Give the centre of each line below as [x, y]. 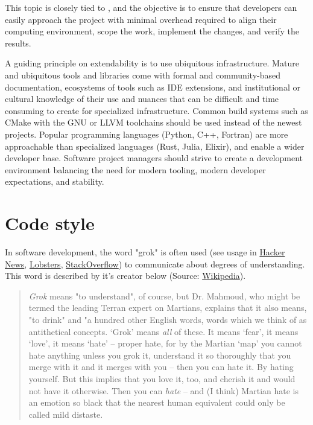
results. [18, 43]
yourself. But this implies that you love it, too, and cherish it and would [162, 378]
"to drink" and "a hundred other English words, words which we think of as [168, 319]
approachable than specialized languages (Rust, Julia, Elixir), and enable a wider [155, 146]
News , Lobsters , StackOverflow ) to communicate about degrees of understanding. [155, 264]
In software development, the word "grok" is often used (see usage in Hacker [145, 252]
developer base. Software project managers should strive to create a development [154, 158]
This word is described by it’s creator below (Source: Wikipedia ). [125, 276]
